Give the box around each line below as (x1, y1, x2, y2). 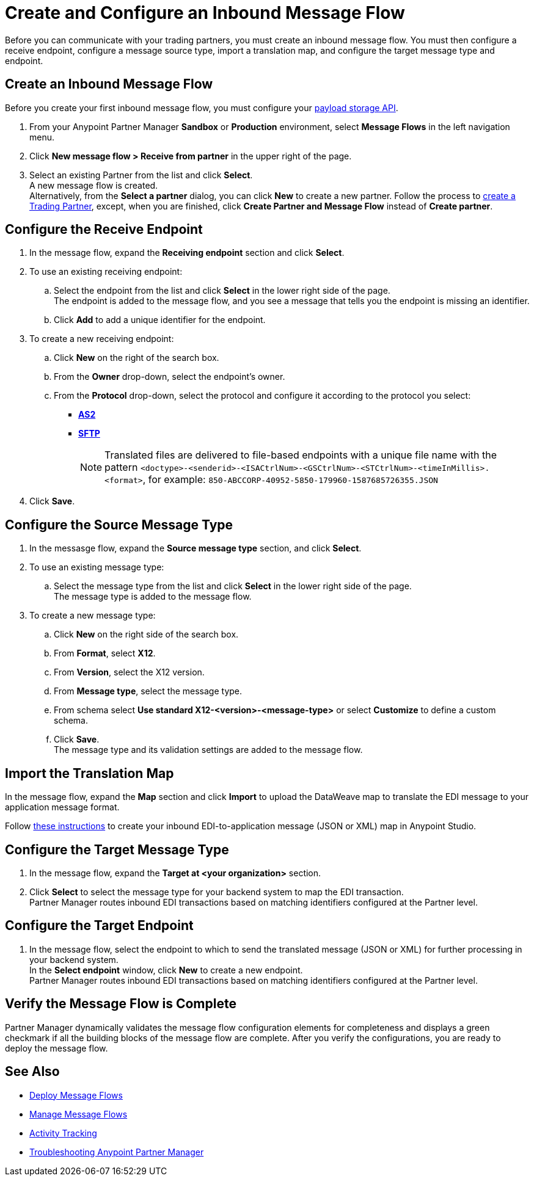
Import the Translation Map (5, 765, 174, 781)
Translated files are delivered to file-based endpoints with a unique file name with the (104, 449, 497, 462)
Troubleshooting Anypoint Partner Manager (29, 1146, 204, 1157)
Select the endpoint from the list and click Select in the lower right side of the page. (54, 285, 390, 296)
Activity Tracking (29, 1127, 97, 1138)
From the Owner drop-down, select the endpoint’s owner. (54, 371, 285, 382)
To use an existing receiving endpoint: (29, 266, 183, 277)
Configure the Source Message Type (5, 517, 233, 532)
